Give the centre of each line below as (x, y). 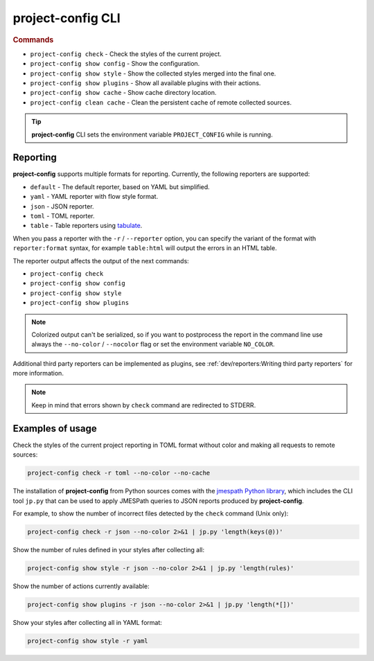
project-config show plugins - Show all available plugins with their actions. (145, 82)
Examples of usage (55, 429)
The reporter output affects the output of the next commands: (101, 261)
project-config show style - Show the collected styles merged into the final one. (153, 73)
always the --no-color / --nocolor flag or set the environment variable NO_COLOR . (153, 344)
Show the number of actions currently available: (81, 586)
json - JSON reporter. (62, 206)
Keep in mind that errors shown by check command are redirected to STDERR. (144, 405)
